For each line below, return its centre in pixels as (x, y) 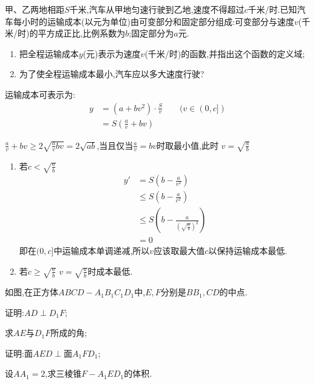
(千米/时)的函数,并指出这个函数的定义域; (225, 53)
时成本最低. (110, 271)
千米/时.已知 (273, 9)
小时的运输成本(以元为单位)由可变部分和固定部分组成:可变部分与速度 (158, 21)
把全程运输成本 (49, 53)
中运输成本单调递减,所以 (102, 251)
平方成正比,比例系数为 (82, 33)
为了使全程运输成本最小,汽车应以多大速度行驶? (112, 74)
